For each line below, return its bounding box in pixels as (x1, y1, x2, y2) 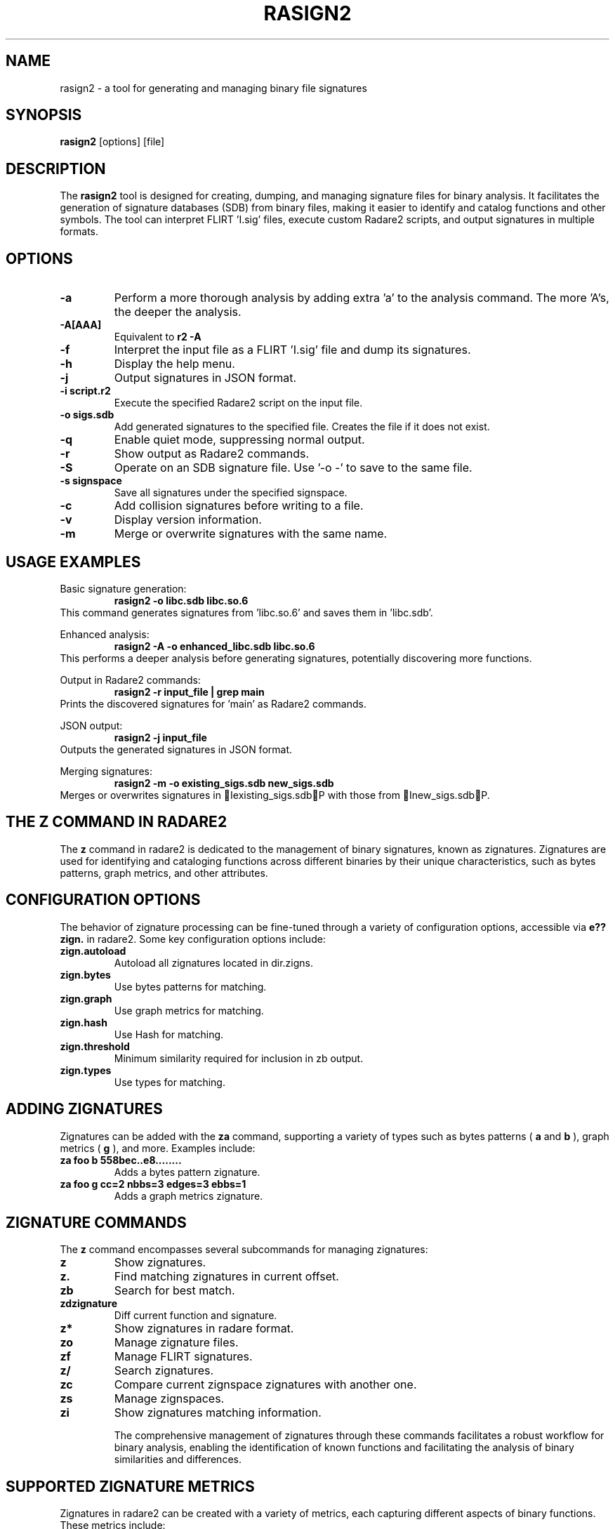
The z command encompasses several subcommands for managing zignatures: (60, 1243, 428, 1256)
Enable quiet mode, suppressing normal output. (114, 432, 365, 447)
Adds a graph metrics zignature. (114, 1189, 263, 1202)
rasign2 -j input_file (114, 731, 207, 743)
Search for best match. (114, 1283, 235, 1298)
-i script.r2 (60, 385, 111, 397)
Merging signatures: (60, 764, 152, 777)
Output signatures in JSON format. (114, 371, 297, 385)
